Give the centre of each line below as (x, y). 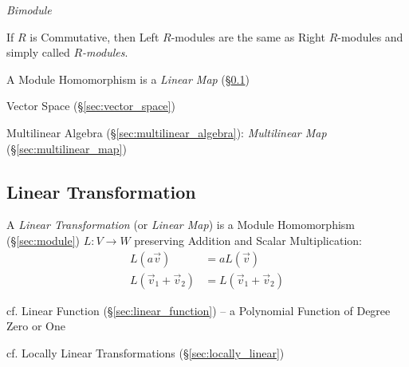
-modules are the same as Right (248, 36)
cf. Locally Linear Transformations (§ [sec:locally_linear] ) (146, 352)
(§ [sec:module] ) (43, 240)
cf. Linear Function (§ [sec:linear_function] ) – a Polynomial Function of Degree (199, 310)
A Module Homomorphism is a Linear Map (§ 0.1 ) (128, 79)
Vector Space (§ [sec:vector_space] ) (91, 106)
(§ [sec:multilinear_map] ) (67, 148)
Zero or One (36, 326)
